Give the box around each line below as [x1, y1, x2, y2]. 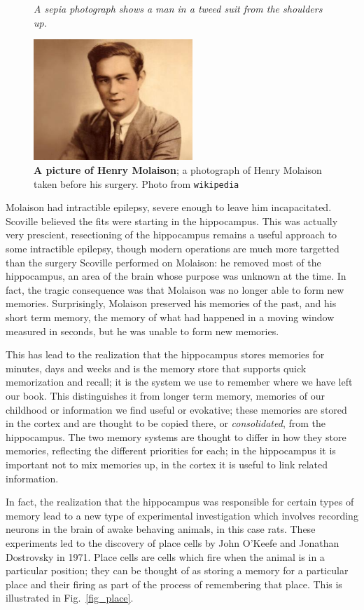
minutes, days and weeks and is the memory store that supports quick [6, 360, 307, 375]
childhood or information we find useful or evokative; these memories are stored [6, 402, 347, 416]
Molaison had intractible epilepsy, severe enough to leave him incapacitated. [6, 200, 332, 215]
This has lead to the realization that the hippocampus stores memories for [6, 347, 325, 362]
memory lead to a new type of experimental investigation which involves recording [6, 508, 358, 522]
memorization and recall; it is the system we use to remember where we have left [6, 374, 353, 389]
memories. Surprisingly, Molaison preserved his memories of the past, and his [6, 296, 337, 311]
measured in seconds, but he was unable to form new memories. [6, 323, 279, 338]
